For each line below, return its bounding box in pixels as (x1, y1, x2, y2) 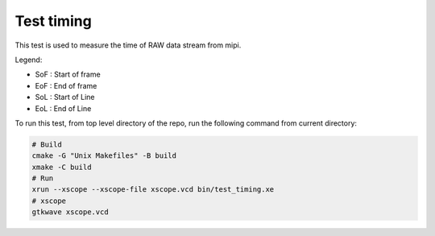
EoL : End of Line (35, 103, 92, 113)
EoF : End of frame (35, 81, 97, 90)
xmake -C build (31, 162, 92, 172)
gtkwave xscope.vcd (31, 208, 109, 217)
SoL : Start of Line (35, 93, 95, 102)
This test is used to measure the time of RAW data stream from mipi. (14, 40, 242, 50)
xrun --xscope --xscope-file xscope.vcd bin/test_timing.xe (31, 185, 275, 194)
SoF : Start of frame (35, 69, 101, 80)
